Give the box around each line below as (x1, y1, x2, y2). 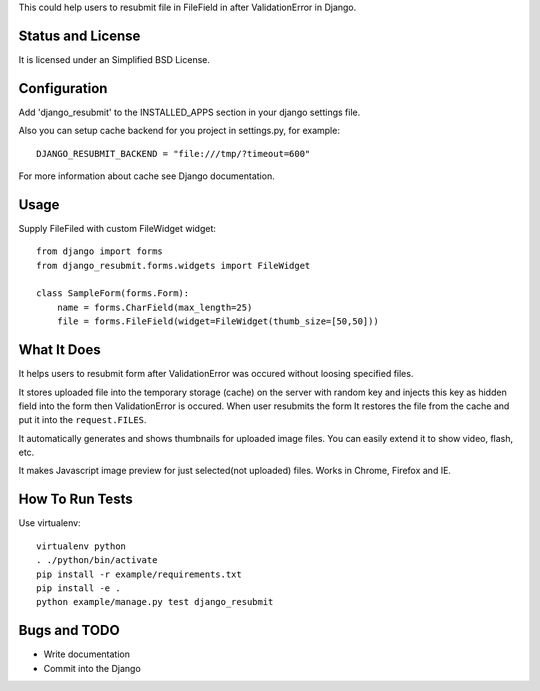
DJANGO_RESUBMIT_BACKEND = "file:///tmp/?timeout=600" (36, 148, 311, 159)
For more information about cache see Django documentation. (18, 170, 275, 182)
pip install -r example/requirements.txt (36, 568, 242, 580)
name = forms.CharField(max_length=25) (56, 301, 253, 313)
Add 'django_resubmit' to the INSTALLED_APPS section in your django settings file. (18, 106, 361, 118)
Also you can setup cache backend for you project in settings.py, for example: (18, 125, 340, 137)
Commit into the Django (43, 662, 142, 674)
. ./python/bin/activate (36, 555, 158, 566)
